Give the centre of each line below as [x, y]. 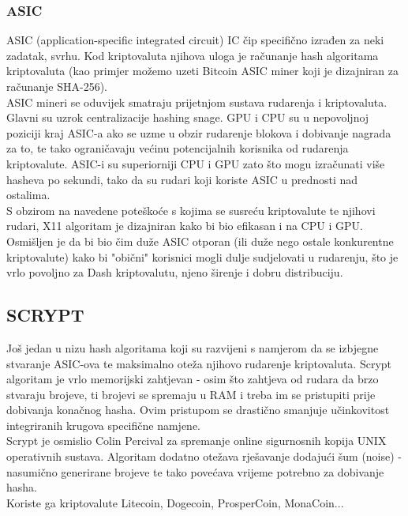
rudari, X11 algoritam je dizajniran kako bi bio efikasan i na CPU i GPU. [185, 226]
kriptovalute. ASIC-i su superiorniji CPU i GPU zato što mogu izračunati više [196, 163]
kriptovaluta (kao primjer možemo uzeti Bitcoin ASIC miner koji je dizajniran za [203, 71]
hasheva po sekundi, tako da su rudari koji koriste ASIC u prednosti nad [182, 179]
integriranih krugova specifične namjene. [103, 425]
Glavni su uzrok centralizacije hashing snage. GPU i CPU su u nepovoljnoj [188, 117]
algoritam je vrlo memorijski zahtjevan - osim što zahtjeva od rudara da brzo [193, 379]
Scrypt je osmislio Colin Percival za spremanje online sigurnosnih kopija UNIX [197, 441]
